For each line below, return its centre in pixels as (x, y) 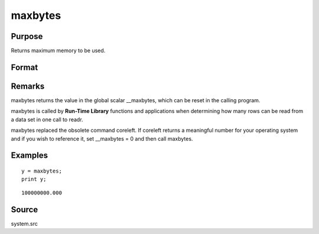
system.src (24, 223)
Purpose (27, 36)
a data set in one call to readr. (47, 119)
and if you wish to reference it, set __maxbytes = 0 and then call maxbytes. (102, 138)
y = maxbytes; (42, 171)
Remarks (28, 86)
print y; (34, 179)
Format (25, 67)
